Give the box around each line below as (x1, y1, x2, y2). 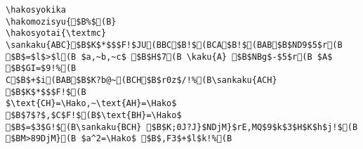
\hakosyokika (6, 5, 66, 15)
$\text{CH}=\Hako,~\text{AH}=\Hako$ (6, 98, 177, 109)
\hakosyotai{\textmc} (6, 28, 107, 39)
